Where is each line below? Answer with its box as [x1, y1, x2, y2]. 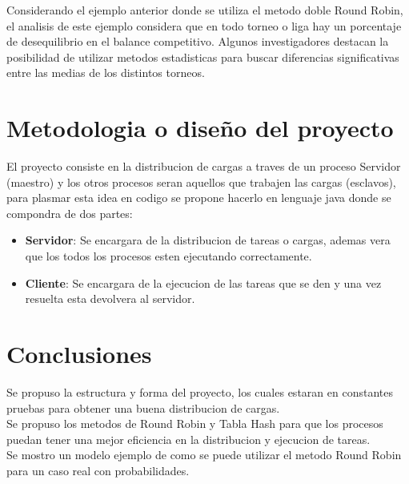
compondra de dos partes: [6, 204, 133, 221]
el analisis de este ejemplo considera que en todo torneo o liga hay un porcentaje [6, 17, 402, 34]
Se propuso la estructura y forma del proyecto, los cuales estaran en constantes [6, 383, 393, 400]
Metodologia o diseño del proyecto [6, 111, 394, 144]
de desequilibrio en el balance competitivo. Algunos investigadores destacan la [6, 33, 389, 50]
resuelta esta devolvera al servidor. [25, 290, 195, 307]
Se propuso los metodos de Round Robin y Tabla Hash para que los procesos [6, 415, 383, 432]
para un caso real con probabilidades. [6, 462, 190, 478]
